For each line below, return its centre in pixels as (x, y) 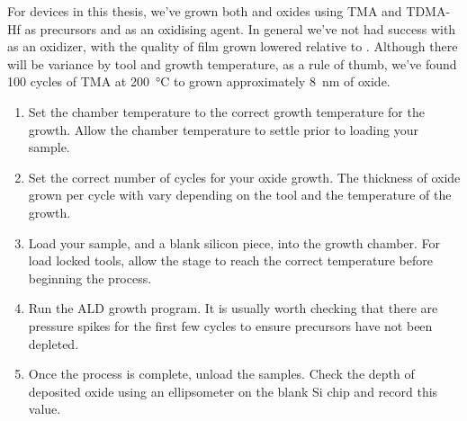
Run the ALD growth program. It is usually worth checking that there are (233, 308)
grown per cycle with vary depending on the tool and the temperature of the (240, 195)
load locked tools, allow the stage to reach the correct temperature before (230, 260)
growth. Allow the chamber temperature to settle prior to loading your (223, 129)
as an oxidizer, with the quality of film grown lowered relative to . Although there (233, 46)
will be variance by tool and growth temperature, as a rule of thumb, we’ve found (232, 63)
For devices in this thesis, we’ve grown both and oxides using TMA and (205, 11)
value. (45, 409)
